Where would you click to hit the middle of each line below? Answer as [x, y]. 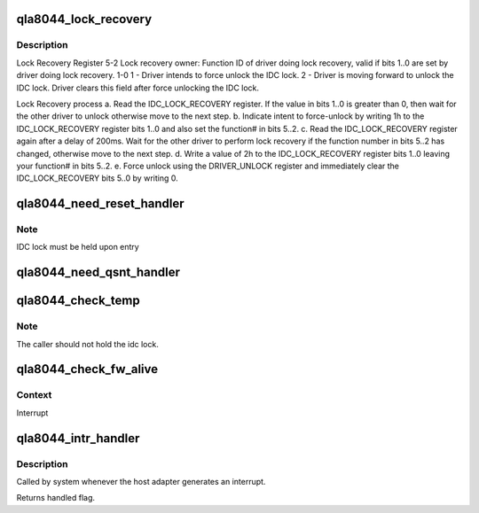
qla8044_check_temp [79, 301]
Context [34, 395]
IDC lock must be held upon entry [78, 247]
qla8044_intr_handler [78, 438]
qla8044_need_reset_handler [101, 204]
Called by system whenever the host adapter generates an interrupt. [141, 481]
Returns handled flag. [56, 498]
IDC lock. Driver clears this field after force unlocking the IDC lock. [138, 88]
